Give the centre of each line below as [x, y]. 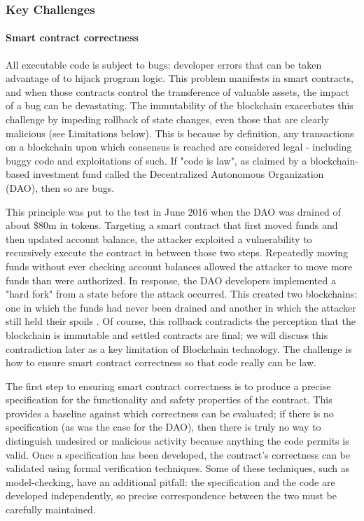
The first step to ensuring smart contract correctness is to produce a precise [168, 385]
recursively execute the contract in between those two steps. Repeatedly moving [177, 252]
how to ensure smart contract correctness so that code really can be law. [161, 362]
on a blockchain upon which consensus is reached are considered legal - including [179, 147]
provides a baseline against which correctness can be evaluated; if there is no [170, 413]
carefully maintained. [51, 509]
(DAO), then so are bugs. [60, 187]
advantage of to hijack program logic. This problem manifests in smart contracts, [180, 78]
